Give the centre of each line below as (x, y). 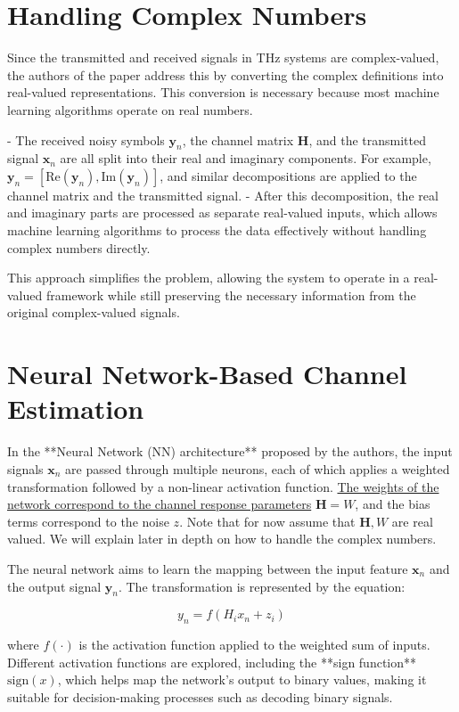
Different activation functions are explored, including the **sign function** (212, 662)
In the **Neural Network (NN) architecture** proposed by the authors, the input (230, 451)
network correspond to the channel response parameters (160, 504)
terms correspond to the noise (88, 521)
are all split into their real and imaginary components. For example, (246, 158)
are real (412, 521)
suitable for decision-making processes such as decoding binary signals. (200, 696)
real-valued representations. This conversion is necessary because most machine (223, 92)
